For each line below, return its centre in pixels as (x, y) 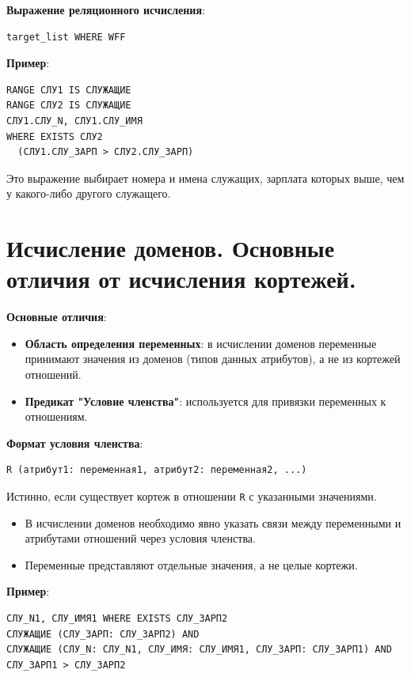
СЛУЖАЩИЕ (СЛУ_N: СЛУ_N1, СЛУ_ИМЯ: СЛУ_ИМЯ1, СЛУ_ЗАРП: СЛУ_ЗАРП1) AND (199, 650)
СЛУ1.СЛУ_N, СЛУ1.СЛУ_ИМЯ (74, 121)
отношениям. (56, 416)
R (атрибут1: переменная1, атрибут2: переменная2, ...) (157, 470)
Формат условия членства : (75, 443)
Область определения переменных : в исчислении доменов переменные (201, 343)
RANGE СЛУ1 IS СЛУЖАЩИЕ (69, 90)
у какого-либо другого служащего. (89, 193)
